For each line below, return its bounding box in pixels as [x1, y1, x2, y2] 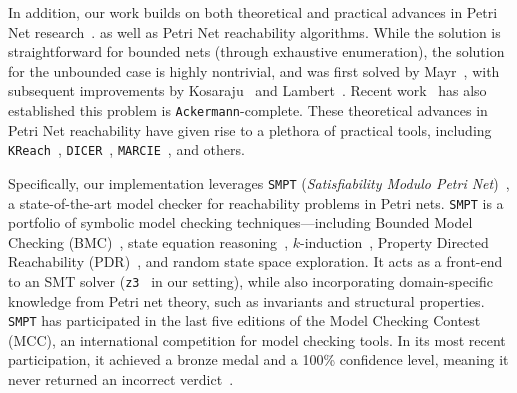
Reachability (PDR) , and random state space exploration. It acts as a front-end [8, 251, 503, 272]
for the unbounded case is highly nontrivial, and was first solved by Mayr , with [8, 60, 500, 81]
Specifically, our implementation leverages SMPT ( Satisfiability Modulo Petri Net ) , [8, 172, 510, 193]
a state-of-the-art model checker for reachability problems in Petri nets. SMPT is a [8, 192, 504, 213]
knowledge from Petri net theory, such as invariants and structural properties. [8, 290, 485, 311]
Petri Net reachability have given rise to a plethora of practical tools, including [8, 119, 492, 140]
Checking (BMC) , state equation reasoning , [8, 231, 289, 252]
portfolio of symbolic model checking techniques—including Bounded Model [8, 212, 473, 233]
